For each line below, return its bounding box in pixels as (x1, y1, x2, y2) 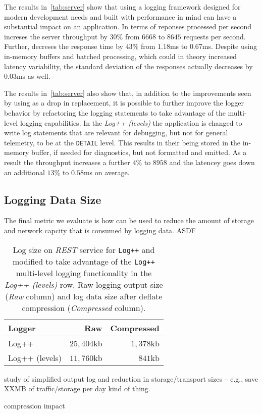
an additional (4, 167, 45, 177)
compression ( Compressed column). (22, 301, 146, 314)
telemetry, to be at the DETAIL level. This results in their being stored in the (4, 137, 241, 147)
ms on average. (83, 167, 130, 177)
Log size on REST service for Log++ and (13, 243, 155, 255)
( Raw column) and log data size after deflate (5, 290, 163, 302)
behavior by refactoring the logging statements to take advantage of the (4, 107, 226, 118)
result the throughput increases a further (4, 157, 130, 167)
